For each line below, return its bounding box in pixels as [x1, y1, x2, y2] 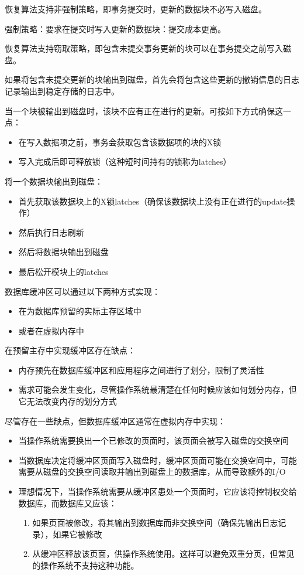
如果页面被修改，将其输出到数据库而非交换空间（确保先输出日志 [32, 516, 278, 529]
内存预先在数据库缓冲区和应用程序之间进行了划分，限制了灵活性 [18, 363, 264, 376]
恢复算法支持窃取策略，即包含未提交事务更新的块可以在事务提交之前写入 [5, 42, 283, 55]
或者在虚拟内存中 [18, 324, 84, 336]
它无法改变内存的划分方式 [18, 395, 117, 407]
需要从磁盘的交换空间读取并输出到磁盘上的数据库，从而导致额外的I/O [18, 465, 286, 478]
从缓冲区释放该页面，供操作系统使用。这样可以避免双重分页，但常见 [32, 547, 295, 560]
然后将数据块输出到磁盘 [18, 246, 109, 258]
